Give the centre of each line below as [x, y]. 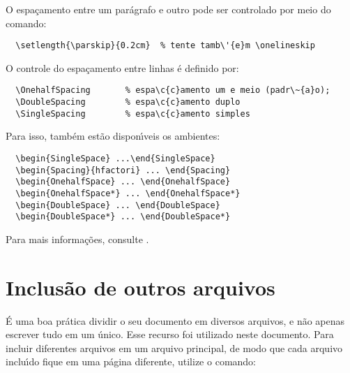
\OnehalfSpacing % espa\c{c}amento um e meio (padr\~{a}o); [173, 90]
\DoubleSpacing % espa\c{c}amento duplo [128, 102]
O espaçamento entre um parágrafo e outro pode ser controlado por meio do [168, 9]
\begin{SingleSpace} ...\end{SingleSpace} [115, 159]
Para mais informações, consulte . [77, 239]
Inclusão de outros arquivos [140, 287]
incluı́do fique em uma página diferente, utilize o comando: [131, 361]
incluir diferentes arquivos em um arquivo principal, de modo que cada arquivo [174, 348]
